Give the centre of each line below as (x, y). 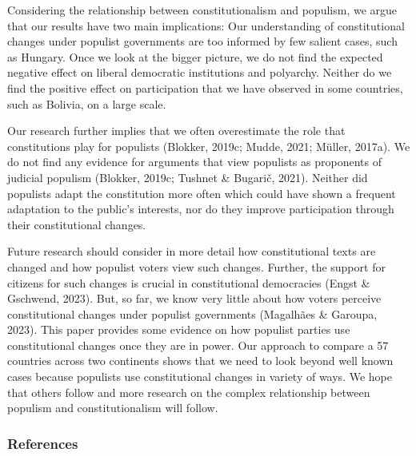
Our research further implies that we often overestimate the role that (176, 131)
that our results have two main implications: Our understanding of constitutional (206, 25)
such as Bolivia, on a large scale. (87, 103)
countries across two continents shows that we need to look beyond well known (200, 361)
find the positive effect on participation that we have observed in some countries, (205, 87)
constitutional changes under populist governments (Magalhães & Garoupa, (192, 313)
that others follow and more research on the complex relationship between (189, 392)
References (43, 443)
